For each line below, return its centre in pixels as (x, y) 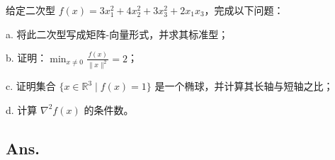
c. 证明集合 (31, 86)
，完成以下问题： (244, 10)
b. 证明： (27, 58)
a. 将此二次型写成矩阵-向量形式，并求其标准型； (117, 34)
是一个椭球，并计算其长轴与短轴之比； (244, 86)
